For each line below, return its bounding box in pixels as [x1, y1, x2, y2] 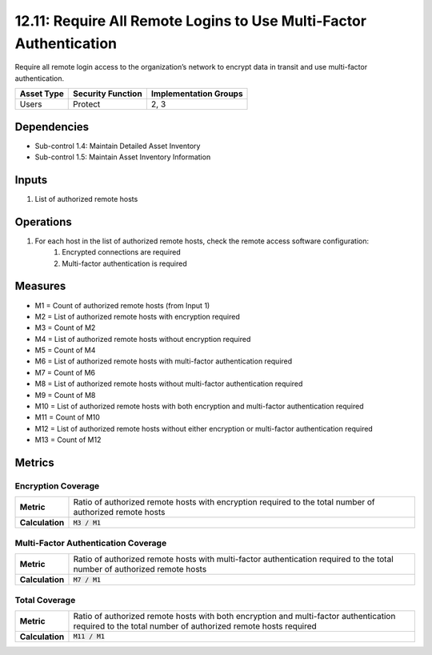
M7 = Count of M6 [34, 368, 96, 377]
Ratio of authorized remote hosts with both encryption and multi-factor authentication [73, 610, 396, 621]
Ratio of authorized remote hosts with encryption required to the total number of [73, 496, 375, 508]
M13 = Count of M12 [34, 435, 102, 444]
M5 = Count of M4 [34, 345, 96, 356]
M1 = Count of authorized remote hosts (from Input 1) [34, 300, 210, 310]
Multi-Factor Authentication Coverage [14, 537, 167, 549]
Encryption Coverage [14, 480, 100, 492]
